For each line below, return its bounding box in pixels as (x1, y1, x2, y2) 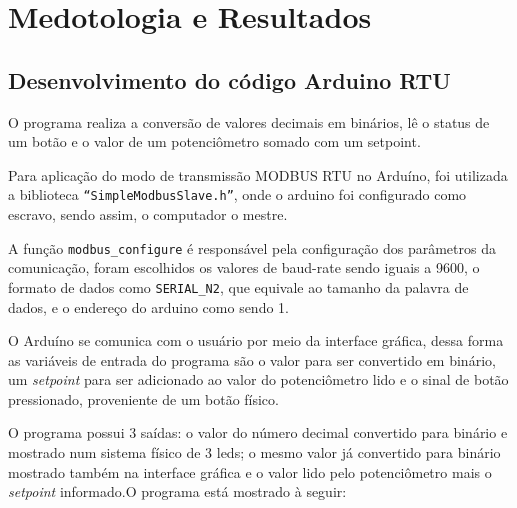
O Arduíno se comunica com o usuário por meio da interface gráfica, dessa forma (8, 330, 504, 351)
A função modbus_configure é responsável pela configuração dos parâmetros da (8, 237, 496, 258)
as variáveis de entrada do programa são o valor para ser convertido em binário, (8, 349, 496, 370)
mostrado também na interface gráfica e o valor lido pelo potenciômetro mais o (8, 461, 492, 482)
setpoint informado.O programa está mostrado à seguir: (8, 481, 347, 502)
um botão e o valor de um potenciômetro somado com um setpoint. (8, 131, 421, 152)
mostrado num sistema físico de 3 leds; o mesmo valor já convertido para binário (8, 442, 501, 463)
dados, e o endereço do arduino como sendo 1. (8, 296, 289, 317)
